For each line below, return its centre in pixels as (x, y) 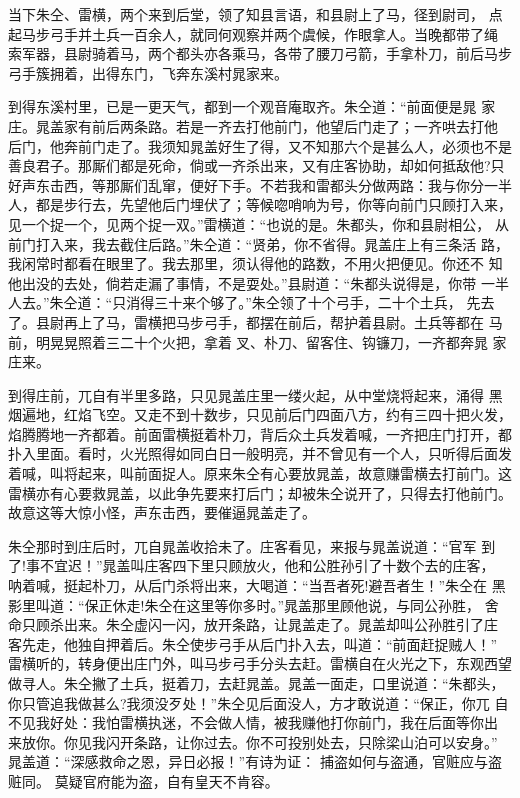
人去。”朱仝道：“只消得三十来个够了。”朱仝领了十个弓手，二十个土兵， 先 (244, 302)
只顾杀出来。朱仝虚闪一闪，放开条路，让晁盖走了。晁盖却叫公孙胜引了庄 (259, 624)
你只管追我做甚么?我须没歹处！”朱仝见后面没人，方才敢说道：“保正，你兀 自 (258, 702)
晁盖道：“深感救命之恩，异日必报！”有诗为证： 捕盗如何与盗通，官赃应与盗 (255, 761)
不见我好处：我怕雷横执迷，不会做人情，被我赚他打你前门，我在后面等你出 (253, 722)
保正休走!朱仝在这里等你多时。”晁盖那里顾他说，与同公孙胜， (282, 604)
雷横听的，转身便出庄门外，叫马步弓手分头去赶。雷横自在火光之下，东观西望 (260, 663)
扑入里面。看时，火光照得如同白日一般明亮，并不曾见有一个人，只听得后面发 (260, 453)
